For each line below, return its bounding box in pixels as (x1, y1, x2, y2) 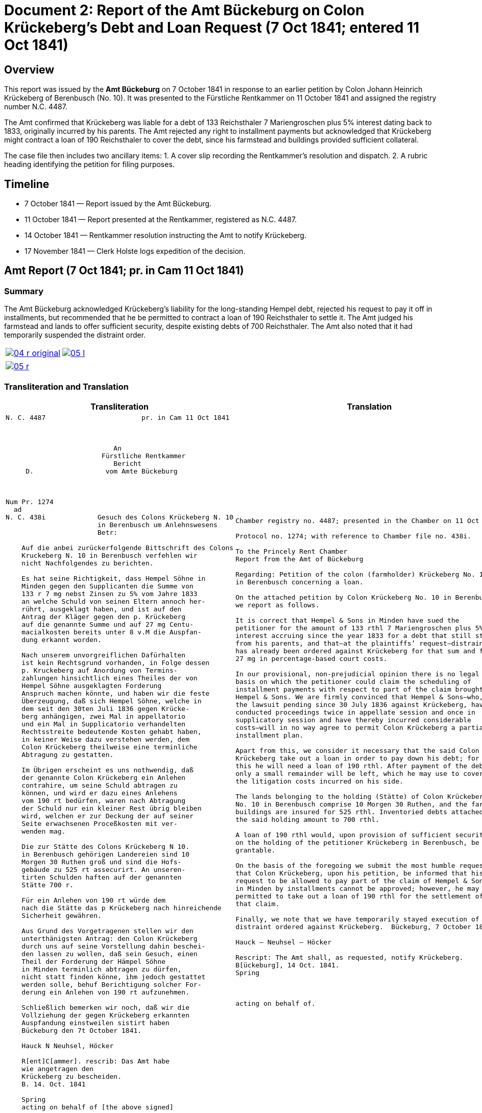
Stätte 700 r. (21, 881, 74, 889)
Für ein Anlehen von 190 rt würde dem (21, 896, 166, 904)
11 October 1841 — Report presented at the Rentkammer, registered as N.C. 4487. (25, 215, 297, 224)
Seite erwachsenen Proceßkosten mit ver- (21, 819, 178, 827)
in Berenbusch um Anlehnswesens (98, 520, 218, 529)
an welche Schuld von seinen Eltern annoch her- (21, 597, 206, 605)
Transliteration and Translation (4, 381, 129, 392)
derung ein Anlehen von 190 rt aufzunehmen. (21, 988, 190, 996)
